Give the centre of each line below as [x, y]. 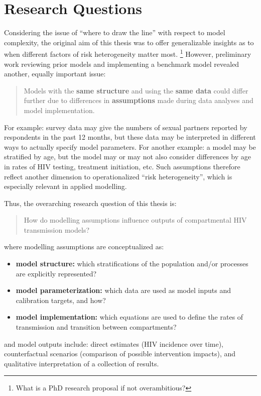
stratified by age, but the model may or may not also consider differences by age [127, 157]
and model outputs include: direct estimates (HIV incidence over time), [114, 343]
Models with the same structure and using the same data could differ [136, 90]
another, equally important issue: [55, 74]
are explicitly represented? [56, 273]
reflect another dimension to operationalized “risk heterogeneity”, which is [118, 176]
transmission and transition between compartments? [96, 327]
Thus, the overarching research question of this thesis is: [90, 203]
